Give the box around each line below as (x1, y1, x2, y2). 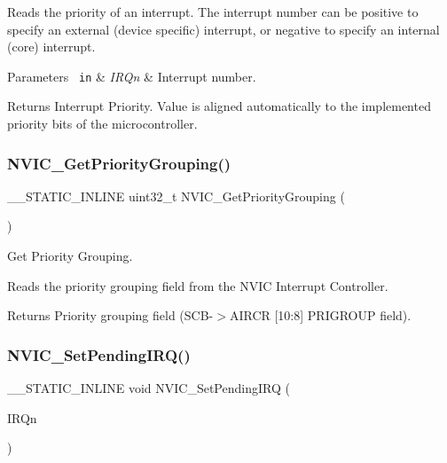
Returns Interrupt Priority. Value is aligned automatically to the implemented (7, 97, 431, 115)
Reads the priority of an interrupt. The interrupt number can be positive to (7, 3, 419, 20)
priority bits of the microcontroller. (7, 114, 198, 133)
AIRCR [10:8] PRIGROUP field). (229, 306, 412, 325)
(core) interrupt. (7, 37, 96, 56)
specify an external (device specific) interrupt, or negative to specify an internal (7, 20, 440, 38)
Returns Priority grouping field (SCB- (7, 306, 214, 325)
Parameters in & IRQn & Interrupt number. (7, 67, 256, 85)
